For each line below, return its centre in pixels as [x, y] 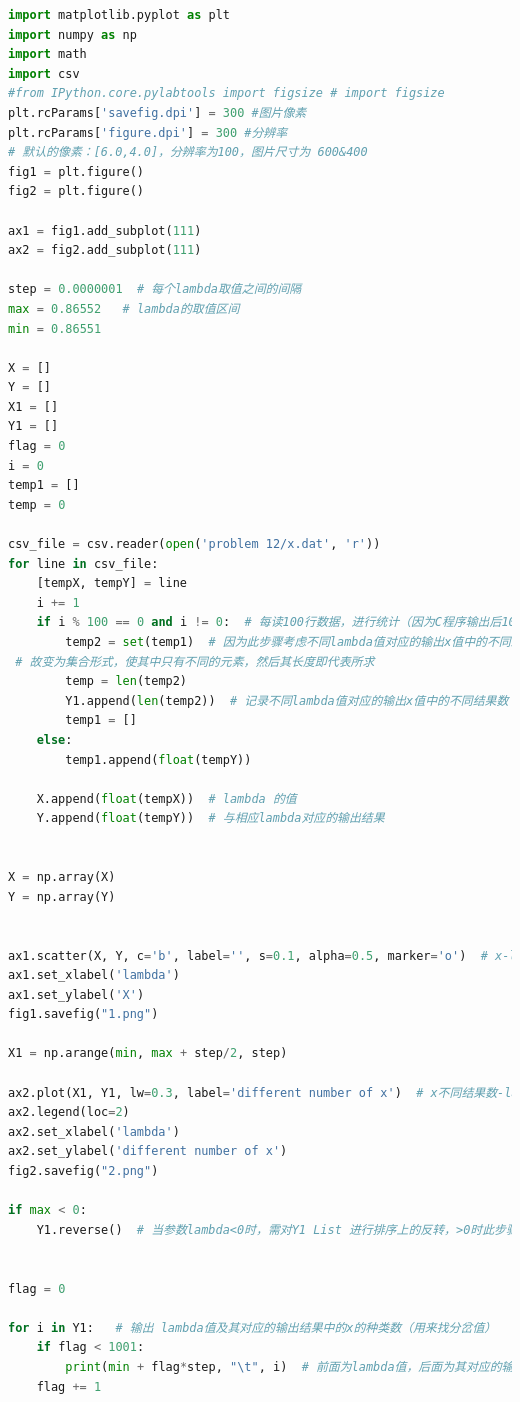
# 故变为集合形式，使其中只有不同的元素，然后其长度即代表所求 [195, 661]
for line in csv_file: [83, 563]
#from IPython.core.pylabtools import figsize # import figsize [226, 93]
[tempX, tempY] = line [111, 583]
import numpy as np [72, 34]
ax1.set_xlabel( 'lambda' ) [94, 975]
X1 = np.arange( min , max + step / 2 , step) [148, 1053]
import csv [44, 73]
